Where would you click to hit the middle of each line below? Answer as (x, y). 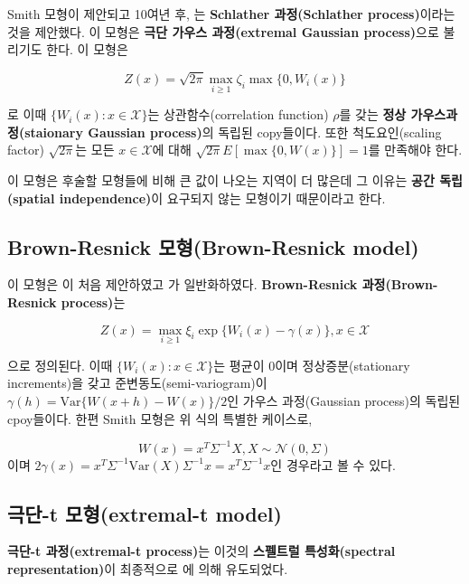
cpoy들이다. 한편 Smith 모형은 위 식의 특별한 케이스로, (160, 418)
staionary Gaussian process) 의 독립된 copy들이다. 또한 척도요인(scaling (233, 132)
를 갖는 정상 (373, 114)
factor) (26, 150)
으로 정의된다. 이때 (60, 365)
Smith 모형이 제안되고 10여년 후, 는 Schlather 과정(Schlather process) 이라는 (231, 14)
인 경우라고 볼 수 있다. (333, 464)
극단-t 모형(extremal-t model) (145, 513)
